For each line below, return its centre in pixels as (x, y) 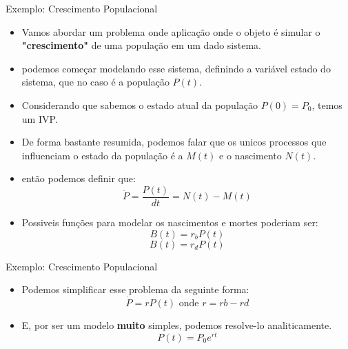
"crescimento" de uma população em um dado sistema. (141, 45)
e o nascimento (250, 155)
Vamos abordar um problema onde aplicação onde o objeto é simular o (171, 31)
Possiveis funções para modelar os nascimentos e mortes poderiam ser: (170, 222)
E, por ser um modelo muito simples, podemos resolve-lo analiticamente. (177, 325)
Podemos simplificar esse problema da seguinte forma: (135, 289)
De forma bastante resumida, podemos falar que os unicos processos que (174, 142)
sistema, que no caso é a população (95, 82)
